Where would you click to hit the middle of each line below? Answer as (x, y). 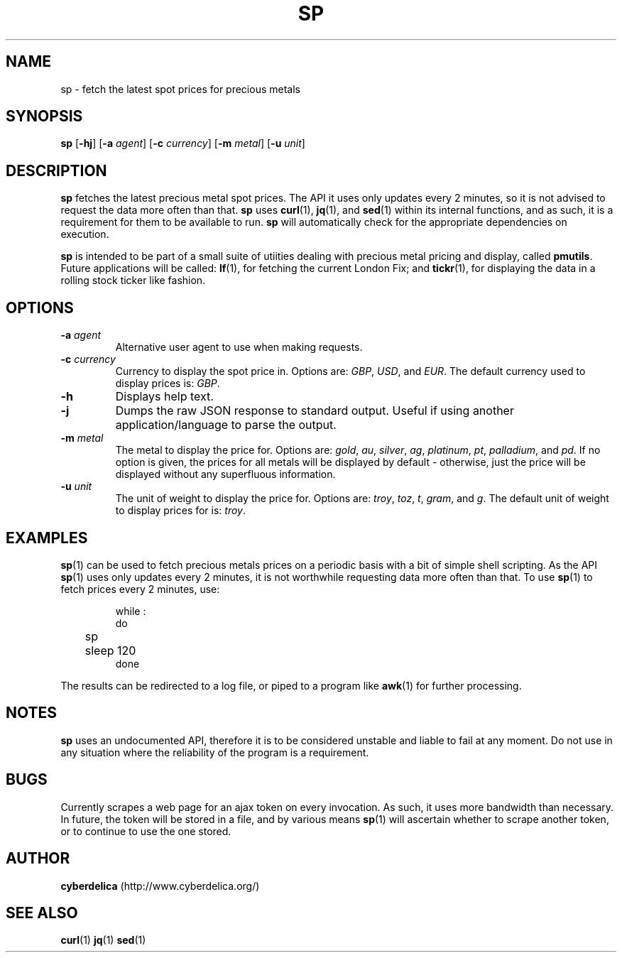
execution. (85, 234)
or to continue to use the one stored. (146, 831)
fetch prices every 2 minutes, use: (140, 589)
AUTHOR (38, 859)
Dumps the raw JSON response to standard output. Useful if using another (315, 411)
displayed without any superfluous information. (225, 474)
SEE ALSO (42, 913)
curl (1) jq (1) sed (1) (103, 940)
